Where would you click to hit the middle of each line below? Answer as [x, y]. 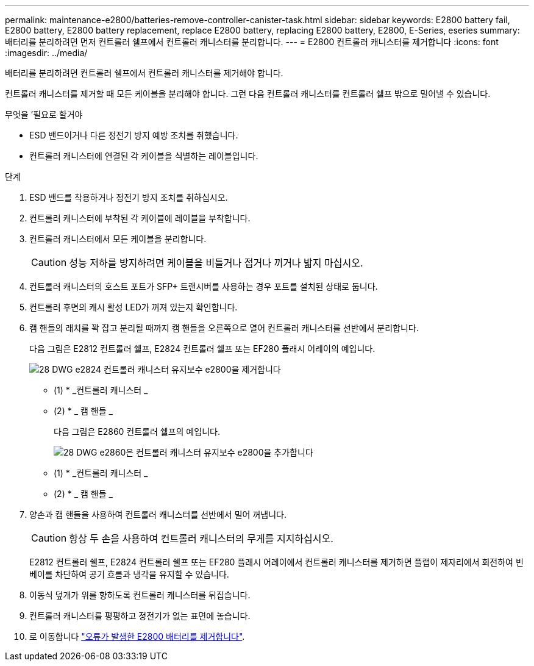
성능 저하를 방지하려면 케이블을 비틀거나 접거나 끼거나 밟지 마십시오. [216, 263]
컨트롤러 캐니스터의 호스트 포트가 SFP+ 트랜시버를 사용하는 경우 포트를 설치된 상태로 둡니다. [204, 286]
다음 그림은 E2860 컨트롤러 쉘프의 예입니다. [137, 431]
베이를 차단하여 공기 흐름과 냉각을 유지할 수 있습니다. [129, 574]
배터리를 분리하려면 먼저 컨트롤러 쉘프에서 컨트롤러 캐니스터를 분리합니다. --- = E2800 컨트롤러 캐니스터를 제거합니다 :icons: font [252, 42]
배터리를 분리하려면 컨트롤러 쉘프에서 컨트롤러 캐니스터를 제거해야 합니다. [144, 73]
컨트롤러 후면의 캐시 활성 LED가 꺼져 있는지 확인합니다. [133, 307]
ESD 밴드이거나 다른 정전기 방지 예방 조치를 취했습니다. [134, 135]
